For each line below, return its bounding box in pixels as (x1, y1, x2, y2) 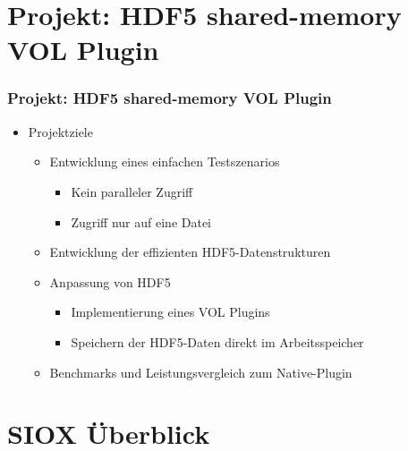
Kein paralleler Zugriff (71, 182, 193, 200)
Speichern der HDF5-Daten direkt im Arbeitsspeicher (71, 332, 364, 351)
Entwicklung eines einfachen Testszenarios (49, 152, 280, 171)
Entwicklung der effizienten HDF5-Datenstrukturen (49, 243, 331, 261)
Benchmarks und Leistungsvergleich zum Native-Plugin (49, 362, 353, 381)
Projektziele (28, 122, 93, 140)
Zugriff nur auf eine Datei (71, 212, 212, 231)
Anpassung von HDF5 (49, 272, 171, 291)
